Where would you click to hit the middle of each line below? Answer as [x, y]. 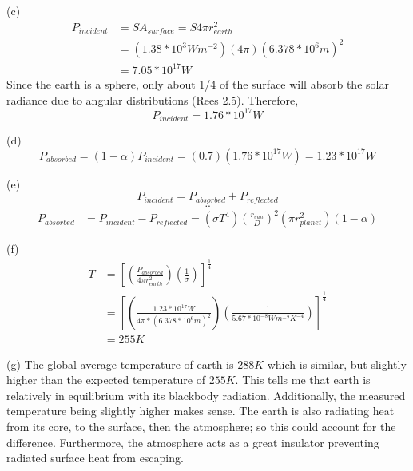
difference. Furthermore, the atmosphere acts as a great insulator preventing [193, 442]
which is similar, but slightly [337, 364]
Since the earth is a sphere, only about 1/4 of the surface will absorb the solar [198, 83]
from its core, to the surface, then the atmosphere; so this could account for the [201, 427]
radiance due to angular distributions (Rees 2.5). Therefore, [153, 99]
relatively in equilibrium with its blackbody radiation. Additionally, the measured [206, 395]
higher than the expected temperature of [106, 380]
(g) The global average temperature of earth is [120, 364]
